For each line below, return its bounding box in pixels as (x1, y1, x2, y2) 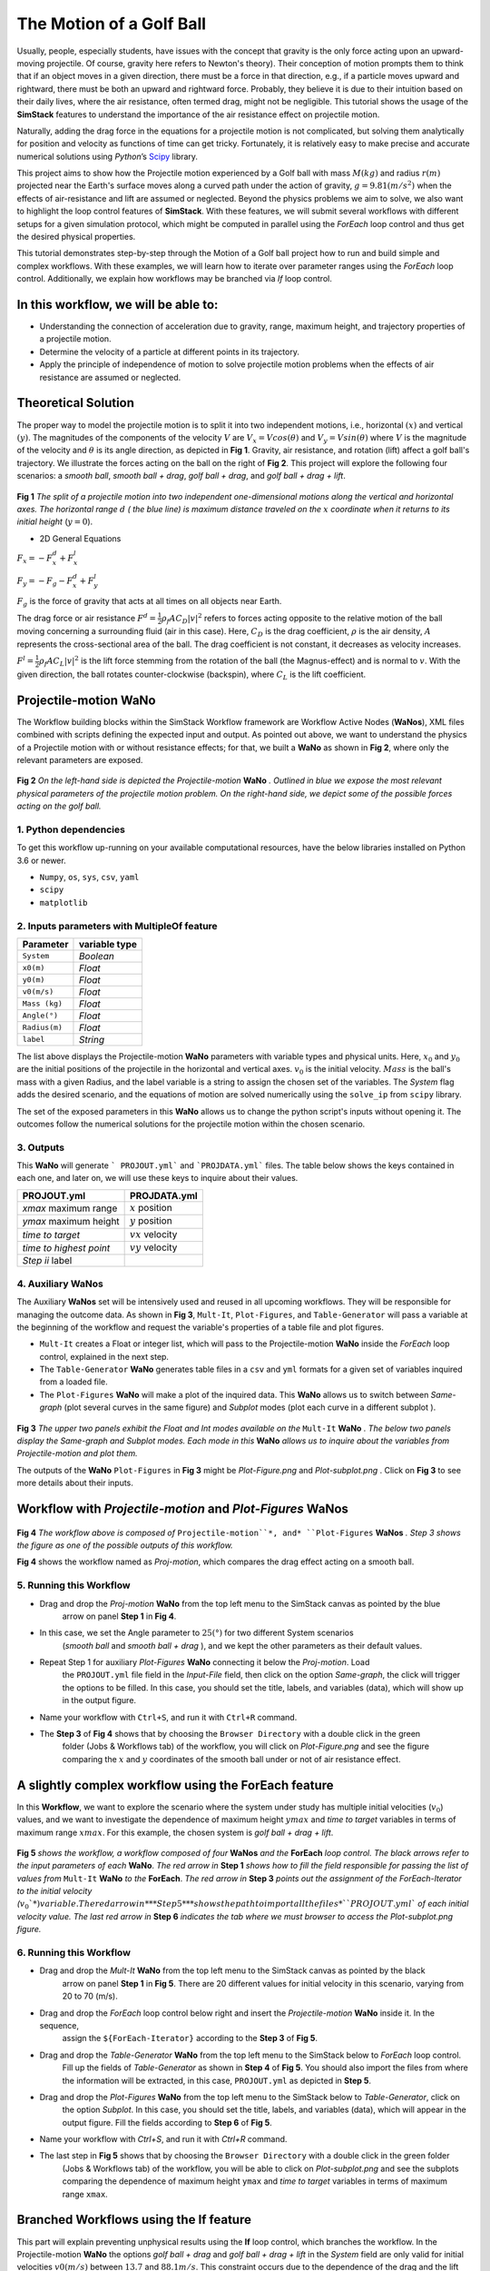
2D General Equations (39, 532, 122, 544)
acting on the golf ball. (16, 800, 102, 812)
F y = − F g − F (16, 576, 73, 589)
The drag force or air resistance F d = (16, 611, 157, 623)
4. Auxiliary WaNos (16, 1277, 103, 1290)
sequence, (39, 2019, 80, 2030)
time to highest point (22, 1242, 111, 1255)
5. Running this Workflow (16, 1579, 131, 1592)
